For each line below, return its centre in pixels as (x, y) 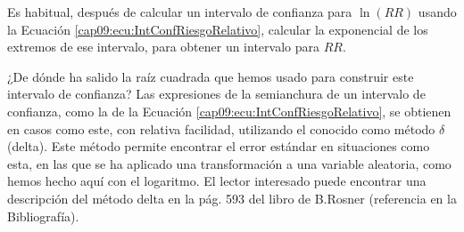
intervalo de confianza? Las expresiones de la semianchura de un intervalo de (216, 94)
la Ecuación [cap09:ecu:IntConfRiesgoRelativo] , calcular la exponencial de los (218, 29)
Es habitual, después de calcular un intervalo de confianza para (180, 12)
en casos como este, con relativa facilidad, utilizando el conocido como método (221, 128)
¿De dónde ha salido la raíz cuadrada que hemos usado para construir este (211, 76)
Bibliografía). (43, 216)
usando (437, 12)
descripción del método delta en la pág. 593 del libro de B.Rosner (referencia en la (232, 198)
